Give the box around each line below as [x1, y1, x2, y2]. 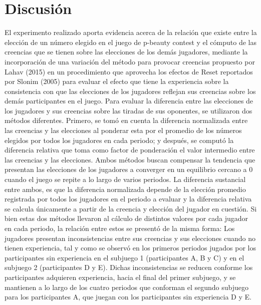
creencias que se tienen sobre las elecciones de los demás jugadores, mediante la [5, 46, 248, 57]
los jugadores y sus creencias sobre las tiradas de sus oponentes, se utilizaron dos [5, 105, 252, 115]
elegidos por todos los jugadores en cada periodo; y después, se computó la [5, 134, 234, 145]
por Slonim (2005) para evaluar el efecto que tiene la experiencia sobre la [5, 76, 229, 86]
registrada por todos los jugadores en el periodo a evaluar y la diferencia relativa [5, 193, 252, 204]
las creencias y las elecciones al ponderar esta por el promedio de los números [5, 125, 242, 135]
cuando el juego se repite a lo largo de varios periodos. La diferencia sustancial [5, 174, 246, 184]
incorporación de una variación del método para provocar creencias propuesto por [5, 56, 255, 66]
